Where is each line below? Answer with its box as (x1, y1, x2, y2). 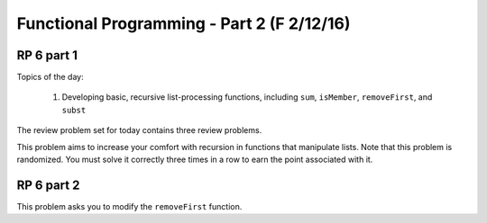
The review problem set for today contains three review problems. (16, 125, 262, 136)
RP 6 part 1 (16, 48, 78, 63)
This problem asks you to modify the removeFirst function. (16, 201, 243, 211)
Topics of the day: (16, 72, 85, 83)
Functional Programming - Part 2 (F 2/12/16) (16, 13, 351, 33)
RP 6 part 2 (16, 177, 80, 192)
